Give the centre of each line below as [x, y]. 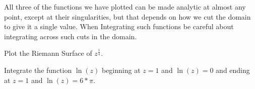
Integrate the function [38, 70]
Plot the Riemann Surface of [48, 53]
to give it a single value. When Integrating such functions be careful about [119, 26]
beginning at [121, 70]
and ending [233, 70]
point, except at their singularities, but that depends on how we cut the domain [127, 16]
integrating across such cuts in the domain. [71, 36]
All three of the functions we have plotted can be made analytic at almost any [125, 7]
